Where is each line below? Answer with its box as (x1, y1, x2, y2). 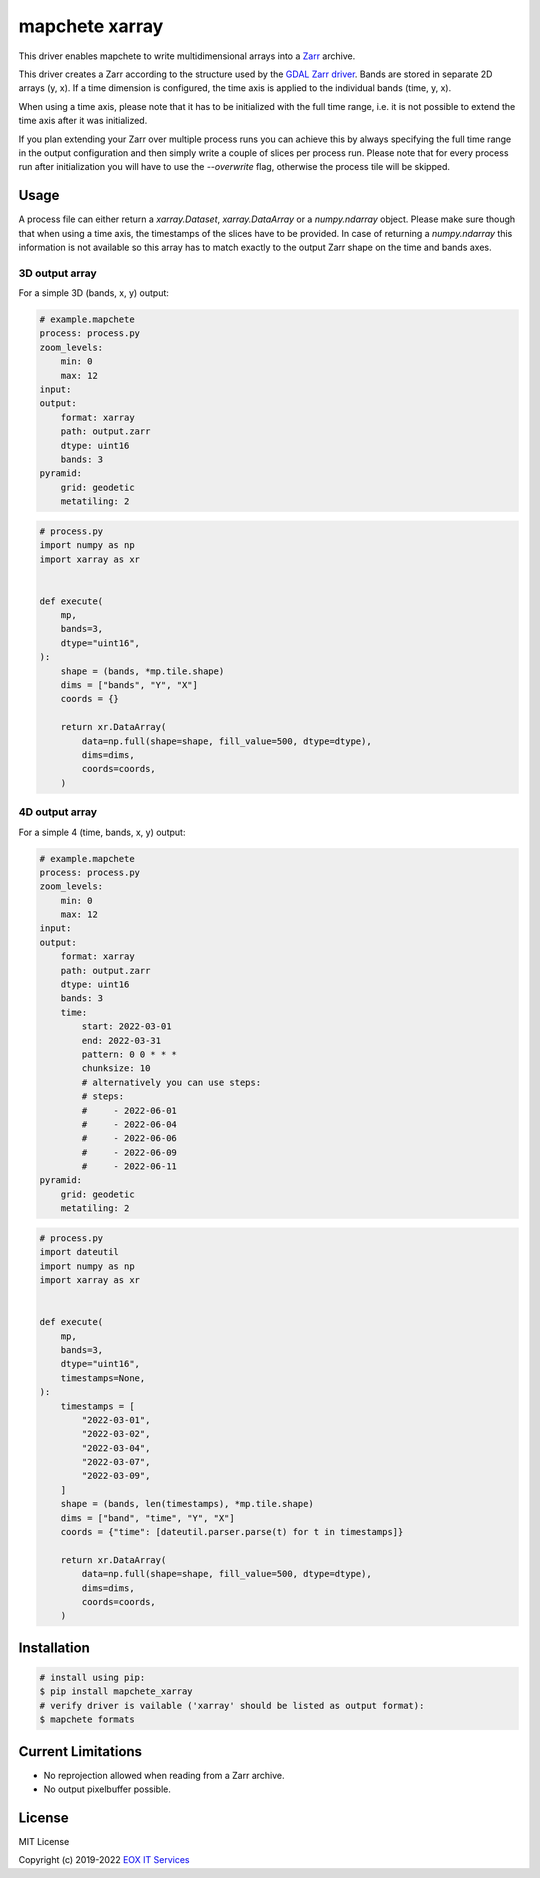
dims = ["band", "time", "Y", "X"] (60, 1512, 235, 1524)
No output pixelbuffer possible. (43, 1783, 172, 1795)
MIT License (18, 1835, 70, 1847)
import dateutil (39, 1246, 120, 1258)
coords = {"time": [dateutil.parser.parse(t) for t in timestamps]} (60, 1526, 404, 1538)
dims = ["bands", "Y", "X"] (60, 680, 199, 691)
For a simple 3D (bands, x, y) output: (18, 287, 170, 299)
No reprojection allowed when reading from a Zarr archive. (43, 1769, 285, 1781)
